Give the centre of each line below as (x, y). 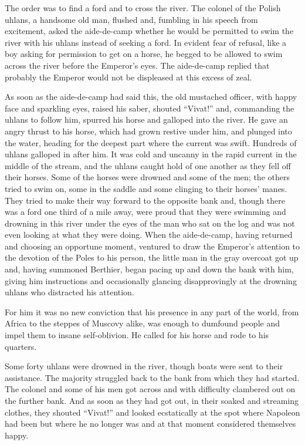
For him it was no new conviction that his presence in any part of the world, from (152, 311)
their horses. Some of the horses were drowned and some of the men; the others (147, 177)
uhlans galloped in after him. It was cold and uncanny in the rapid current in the (151, 154)
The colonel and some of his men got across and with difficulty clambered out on (150, 389)
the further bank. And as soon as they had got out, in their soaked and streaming (152, 400)
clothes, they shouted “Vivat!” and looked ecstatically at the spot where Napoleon (152, 412)
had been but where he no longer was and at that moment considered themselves (150, 424)
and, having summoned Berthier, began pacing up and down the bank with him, (149, 269)
